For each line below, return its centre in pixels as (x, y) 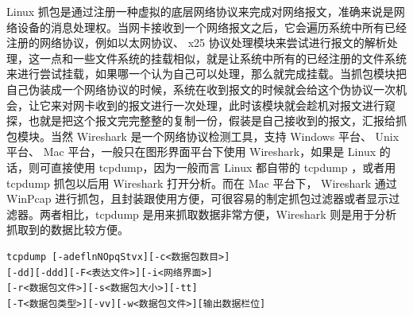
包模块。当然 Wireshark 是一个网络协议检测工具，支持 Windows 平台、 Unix (203, 136)
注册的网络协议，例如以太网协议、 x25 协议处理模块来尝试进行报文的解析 (197, 43)
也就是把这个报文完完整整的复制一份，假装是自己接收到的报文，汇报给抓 (217, 121)
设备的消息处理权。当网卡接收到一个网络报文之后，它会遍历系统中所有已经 (212, 27)
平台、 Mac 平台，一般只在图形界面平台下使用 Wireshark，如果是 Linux (191, 152)
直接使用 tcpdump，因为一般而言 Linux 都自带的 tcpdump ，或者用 (223, 167)
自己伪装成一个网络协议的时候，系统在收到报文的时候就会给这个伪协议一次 (201, 89)
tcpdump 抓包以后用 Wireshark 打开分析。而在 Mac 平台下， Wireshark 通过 (202, 183)
